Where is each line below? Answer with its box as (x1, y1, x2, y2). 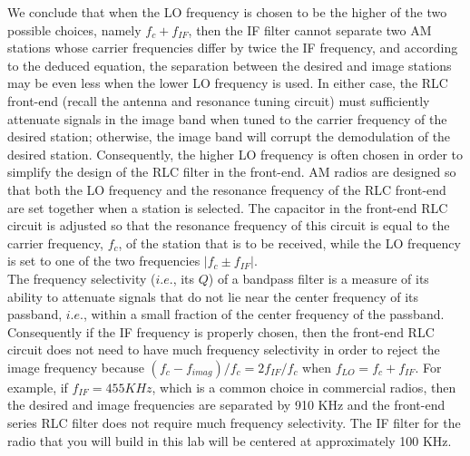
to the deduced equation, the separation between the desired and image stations (7, 55, 452, 74)
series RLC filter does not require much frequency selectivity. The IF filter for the (7, 413, 461, 432)
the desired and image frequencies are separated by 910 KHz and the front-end (7, 395, 446, 414)
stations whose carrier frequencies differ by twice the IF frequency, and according (7, 38, 458, 57)
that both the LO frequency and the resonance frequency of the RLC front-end (7, 179, 446, 199)
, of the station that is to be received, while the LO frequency (118, 233, 461, 252)
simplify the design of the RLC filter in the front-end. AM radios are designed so (7, 162, 456, 181)
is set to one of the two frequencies (7, 251, 201, 270)
